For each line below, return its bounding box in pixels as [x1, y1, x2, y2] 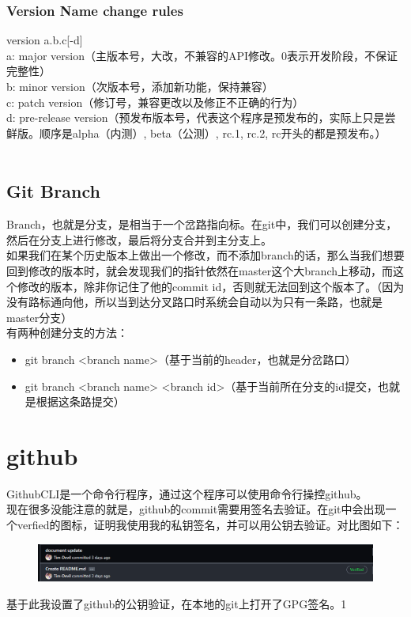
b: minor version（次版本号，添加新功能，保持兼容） [6, 78, 273, 94]
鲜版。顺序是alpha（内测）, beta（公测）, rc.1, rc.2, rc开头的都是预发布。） [6, 124, 386, 141]
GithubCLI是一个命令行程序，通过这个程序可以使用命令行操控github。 [6, 485, 368, 502]
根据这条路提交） [36, 393, 125, 410]
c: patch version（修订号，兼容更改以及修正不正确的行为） [6, 93, 304, 110]
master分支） [6, 308, 73, 325]
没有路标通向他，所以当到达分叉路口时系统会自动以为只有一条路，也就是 [6, 293, 383, 310]
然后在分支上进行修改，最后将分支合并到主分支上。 [6, 231, 272, 248]
